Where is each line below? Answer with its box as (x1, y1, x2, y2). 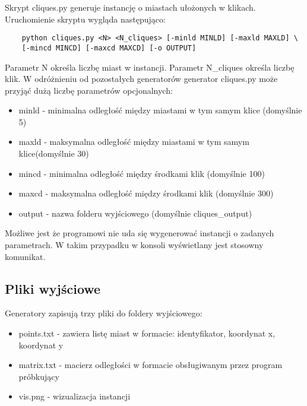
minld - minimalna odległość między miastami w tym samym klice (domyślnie (18, 104, 302, 116)
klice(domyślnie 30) (18, 147, 89, 160)
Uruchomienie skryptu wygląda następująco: (5, 12, 166, 25)
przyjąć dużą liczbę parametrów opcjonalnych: (5, 84, 173, 96)
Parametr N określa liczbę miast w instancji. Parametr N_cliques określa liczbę (5, 61, 295, 73)
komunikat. (5, 250, 46, 262)
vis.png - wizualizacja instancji (18, 390, 131, 402)
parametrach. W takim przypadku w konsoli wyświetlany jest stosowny (5, 239, 264, 251)
